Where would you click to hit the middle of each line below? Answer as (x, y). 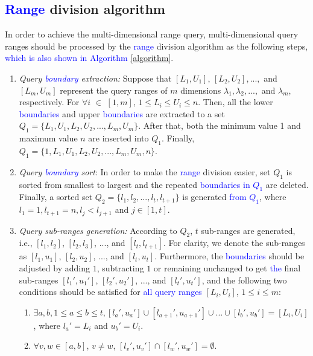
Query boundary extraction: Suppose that (95, 78)
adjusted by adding (54, 267)
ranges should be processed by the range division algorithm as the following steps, (156, 46)
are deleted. (287, 184)
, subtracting (120, 267)
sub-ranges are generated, (248, 230)
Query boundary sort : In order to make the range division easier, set (145, 171)
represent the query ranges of (114, 90)
